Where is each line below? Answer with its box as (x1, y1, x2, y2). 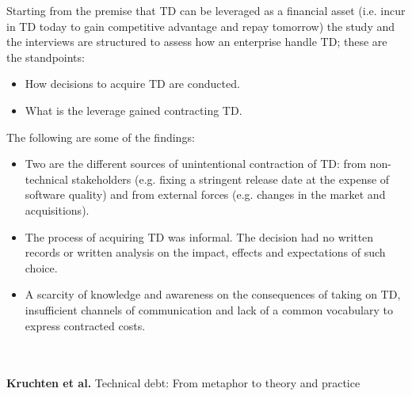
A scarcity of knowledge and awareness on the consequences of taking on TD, (25, 286, 401, 303)
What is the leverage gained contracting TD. (25, 101, 242, 118)
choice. (25, 259, 58, 276)
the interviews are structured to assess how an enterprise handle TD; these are (6, 33, 387, 50)
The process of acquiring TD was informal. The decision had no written (25, 228, 374, 245)
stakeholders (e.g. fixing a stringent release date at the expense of (71, 170, 390, 187)
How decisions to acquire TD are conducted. (25, 75, 240, 92)
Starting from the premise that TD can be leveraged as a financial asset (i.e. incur (6, 2, 406, 18)
